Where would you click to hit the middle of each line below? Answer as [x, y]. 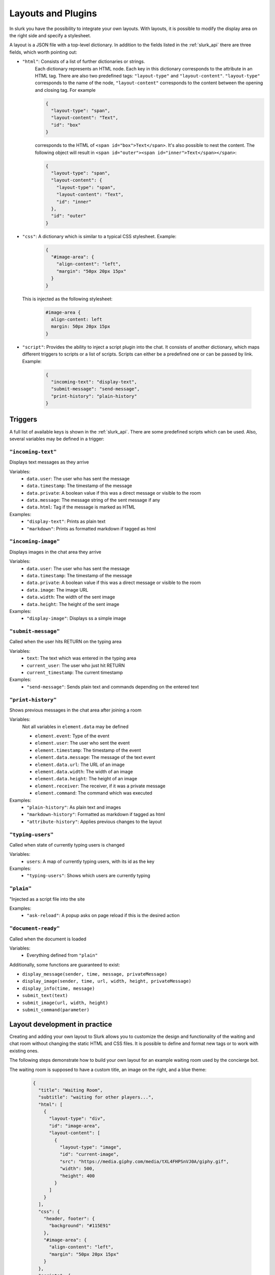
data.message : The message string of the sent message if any [93, 500]
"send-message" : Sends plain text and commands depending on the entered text [113, 686]
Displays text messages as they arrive [49, 462]
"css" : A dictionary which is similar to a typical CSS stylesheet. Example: [99, 236]
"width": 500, [77, 1169]
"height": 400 [77, 1176]
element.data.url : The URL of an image [80, 764]
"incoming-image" [35, 542]
